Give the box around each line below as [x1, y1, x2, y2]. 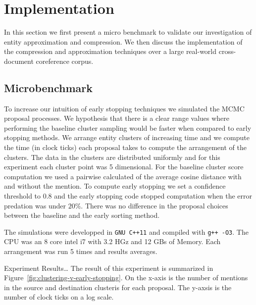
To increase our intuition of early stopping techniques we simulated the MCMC [4, 103, 245, 113]
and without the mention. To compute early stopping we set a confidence [4, 181, 226, 191]
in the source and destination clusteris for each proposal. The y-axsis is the [4, 282, 232, 292]
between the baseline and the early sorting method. [4, 210, 160, 220]
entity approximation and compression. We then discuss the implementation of [4, 36, 243, 47]
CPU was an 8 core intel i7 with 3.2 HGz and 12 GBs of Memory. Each [4, 236, 221, 247]
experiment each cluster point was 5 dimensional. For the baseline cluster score [4, 161, 244, 172]
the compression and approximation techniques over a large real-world [4, 46, 217, 56]
